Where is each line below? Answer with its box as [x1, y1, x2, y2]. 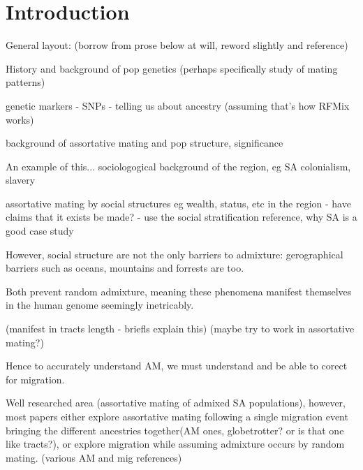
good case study [6, 223, 74, 238]
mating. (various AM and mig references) [6, 450, 182, 464]
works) [6, 112, 34, 126]
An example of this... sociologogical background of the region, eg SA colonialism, [6, 159, 351, 173]
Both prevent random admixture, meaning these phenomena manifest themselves [6, 284, 352, 298]
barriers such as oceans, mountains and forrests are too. [6, 260, 244, 275]
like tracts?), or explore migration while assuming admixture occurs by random [6, 436, 345, 451]
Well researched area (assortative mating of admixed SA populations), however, [6, 395, 346, 410]
